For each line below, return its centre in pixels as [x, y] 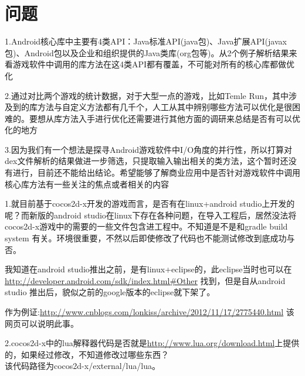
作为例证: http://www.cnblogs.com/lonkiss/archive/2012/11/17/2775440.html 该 [150, 312]
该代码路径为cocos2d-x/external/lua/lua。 [82, 366]
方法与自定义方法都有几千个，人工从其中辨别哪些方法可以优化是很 [165, 107]
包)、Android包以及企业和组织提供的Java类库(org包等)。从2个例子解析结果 [147, 52]
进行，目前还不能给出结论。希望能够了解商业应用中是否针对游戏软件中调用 [156, 172]
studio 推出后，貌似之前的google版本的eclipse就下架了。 [110, 292]
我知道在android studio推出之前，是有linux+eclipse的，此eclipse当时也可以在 [148, 269]
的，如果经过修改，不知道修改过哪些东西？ [87, 354]
